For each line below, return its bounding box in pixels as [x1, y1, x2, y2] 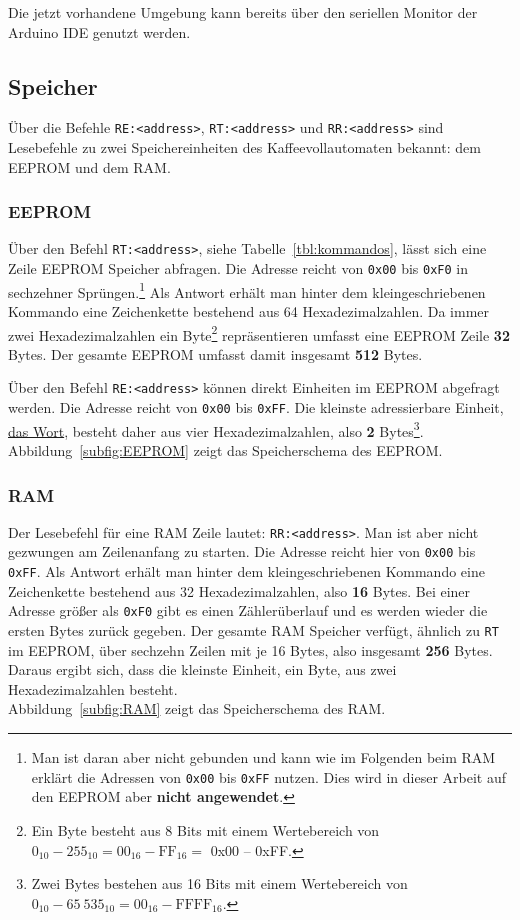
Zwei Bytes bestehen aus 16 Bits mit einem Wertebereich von [31, 873, 408, 894]
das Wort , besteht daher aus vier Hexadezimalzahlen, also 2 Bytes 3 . [8, 417, 424, 441]
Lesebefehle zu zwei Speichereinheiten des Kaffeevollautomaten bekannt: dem [8, 137, 481, 158]
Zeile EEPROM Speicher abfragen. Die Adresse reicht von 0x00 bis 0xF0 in [8, 258, 468, 279]
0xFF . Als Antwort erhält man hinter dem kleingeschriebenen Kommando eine [8, 561, 485, 582]
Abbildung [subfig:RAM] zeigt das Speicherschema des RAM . [8, 698, 386, 719]
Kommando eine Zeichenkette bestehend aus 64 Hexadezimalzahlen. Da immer [8, 301, 489, 322]
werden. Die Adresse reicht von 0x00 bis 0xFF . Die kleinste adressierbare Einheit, [8, 397, 504, 418]
